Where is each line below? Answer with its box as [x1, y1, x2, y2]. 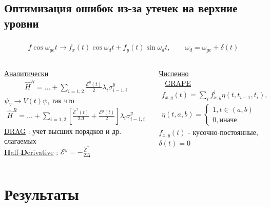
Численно [159, 67, 189, 78]
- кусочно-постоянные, [188, 127, 258, 137]
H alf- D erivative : [4, 146, 59, 157]
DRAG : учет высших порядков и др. [4, 125, 122, 136]
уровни [4, 15, 39, 31]
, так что [47, 95, 74, 105]
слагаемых [4, 135, 36, 146]
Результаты [4, 183, 79, 204]
